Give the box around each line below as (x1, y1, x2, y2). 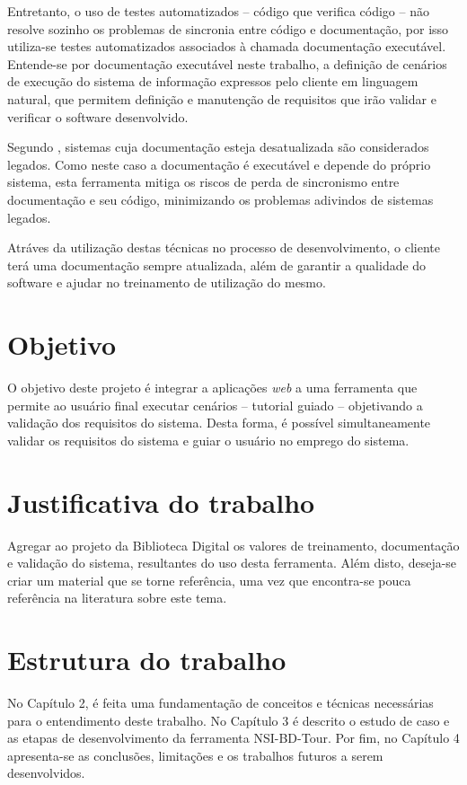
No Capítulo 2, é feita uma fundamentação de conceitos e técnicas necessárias (7, 693, 434, 712)
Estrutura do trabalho (7, 641, 286, 678)
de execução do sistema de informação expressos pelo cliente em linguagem (7, 72, 419, 91)
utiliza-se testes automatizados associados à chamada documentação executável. (7, 37, 446, 56)
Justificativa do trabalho (7, 483, 315, 520)
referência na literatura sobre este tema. (7, 588, 227, 607)
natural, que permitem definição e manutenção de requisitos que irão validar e (7, 89, 436, 108)
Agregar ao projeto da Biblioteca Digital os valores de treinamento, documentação (7, 535, 460, 554)
